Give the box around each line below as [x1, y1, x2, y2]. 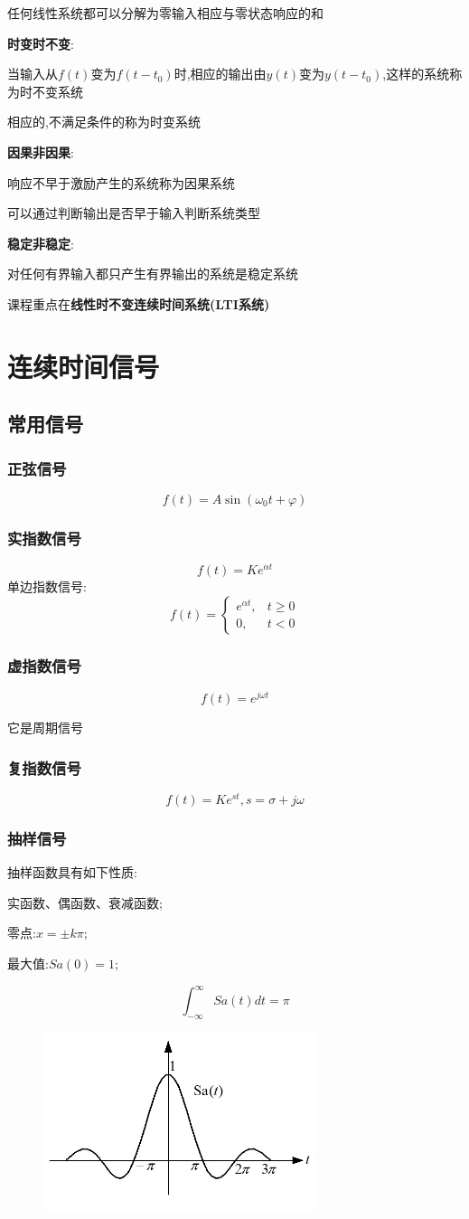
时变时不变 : [7, 33, 74, 52]
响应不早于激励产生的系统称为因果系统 [7, 173, 235, 192]
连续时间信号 [7, 347, 160, 384]
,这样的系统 [382, 64, 450, 83]
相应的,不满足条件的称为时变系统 [7, 112, 201, 131]
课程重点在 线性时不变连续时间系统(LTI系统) [7, 294, 270, 313]
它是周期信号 [7, 718, 83, 737]
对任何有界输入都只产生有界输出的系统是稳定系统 [7, 264, 298, 283]
